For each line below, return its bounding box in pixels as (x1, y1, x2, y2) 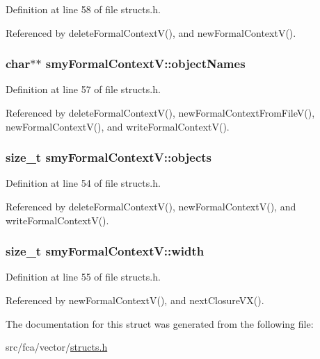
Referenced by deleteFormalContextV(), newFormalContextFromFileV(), (6, 106, 315, 119)
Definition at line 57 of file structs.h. (6, 82, 161, 97)
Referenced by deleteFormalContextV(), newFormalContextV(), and (6, 199, 296, 213)
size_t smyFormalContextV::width (6, 242, 205, 260)
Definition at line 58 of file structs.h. (6, 2, 161, 16)
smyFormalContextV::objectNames (45, 55, 246, 72)
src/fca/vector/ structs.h (6, 340, 108, 354)
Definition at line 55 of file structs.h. (6, 269, 161, 284)
